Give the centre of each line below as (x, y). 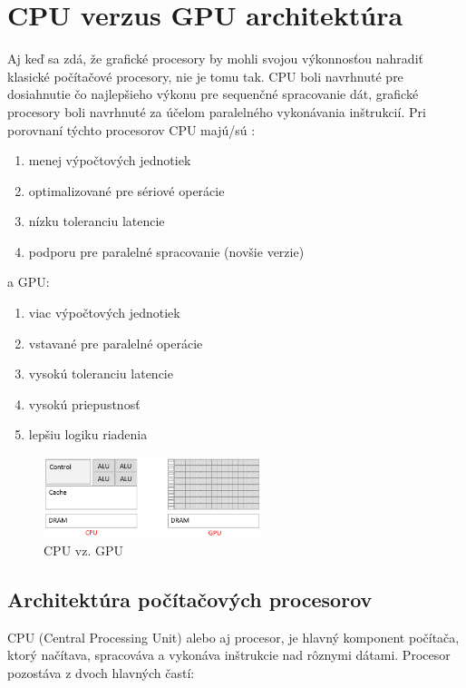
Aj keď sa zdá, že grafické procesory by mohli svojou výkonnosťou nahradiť (215, 59)
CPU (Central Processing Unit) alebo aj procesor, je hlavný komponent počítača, (233, 637)
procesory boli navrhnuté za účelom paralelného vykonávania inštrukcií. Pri (217, 111)
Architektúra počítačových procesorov (190, 599)
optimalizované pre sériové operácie (126, 190)
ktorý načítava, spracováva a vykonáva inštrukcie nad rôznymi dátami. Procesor (229, 655)
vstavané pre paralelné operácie (116, 343)
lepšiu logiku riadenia (88, 434)
